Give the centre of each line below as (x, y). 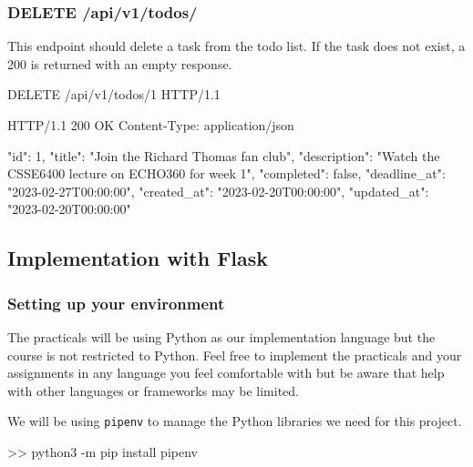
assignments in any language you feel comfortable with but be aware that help (226, 373)
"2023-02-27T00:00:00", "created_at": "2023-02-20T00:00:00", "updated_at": (218, 191)
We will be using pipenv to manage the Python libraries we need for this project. (235, 421)
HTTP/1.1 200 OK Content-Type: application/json (151, 125)
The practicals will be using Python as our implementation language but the (221, 336)
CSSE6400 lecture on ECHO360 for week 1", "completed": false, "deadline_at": (226, 173)
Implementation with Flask (138, 258)
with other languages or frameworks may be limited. (153, 390)
